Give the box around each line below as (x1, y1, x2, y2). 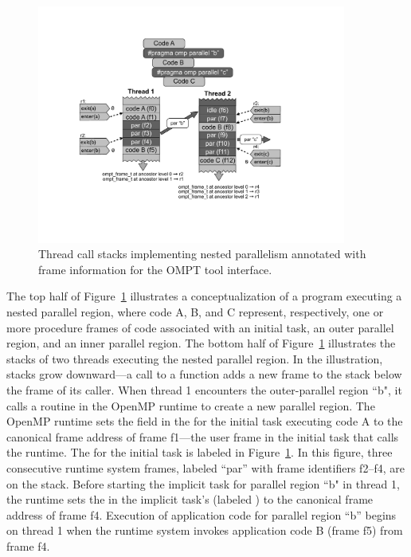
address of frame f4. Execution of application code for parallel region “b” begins (6, 506, 397, 523)
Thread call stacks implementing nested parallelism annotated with (38, 245, 366, 262)
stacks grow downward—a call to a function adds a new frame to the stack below (6, 366, 402, 382)
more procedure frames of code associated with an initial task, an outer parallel (6, 319, 394, 335)
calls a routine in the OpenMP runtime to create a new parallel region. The (6, 397, 375, 414)
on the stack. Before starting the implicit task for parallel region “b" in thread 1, (6, 475, 400, 492)
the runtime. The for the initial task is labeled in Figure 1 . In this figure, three (6, 444, 393, 461)
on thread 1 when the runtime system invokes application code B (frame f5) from (6, 522, 403, 539)
